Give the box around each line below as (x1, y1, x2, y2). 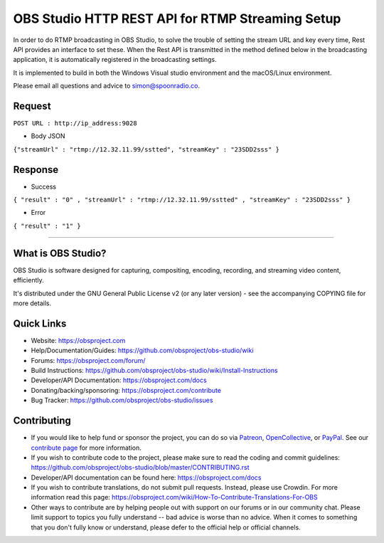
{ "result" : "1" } (13, 221, 81, 230)
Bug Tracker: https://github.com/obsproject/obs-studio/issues (31, 396, 213, 405)
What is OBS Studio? (13, 247, 107, 259)
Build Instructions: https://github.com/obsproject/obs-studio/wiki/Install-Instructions (31, 367, 278, 375)
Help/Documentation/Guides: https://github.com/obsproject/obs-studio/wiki (31, 346, 254, 355)
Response (13, 164, 59, 176)
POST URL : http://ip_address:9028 (13, 120, 138, 127)
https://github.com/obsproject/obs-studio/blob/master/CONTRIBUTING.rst (31, 463, 250, 472)
